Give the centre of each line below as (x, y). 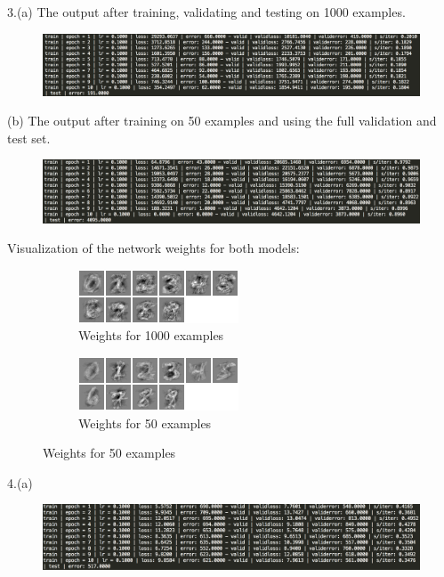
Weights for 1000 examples (151, 335)
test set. (29, 138)
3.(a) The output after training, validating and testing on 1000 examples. (206, 12)
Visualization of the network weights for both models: (153, 248)
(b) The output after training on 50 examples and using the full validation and (222, 121)
